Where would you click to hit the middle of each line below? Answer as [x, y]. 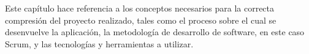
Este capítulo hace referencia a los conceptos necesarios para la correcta [140, 8]
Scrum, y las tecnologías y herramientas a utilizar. [99, 43]
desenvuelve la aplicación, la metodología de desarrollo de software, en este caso [155, 32]
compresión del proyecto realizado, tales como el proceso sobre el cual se [141, 20]
